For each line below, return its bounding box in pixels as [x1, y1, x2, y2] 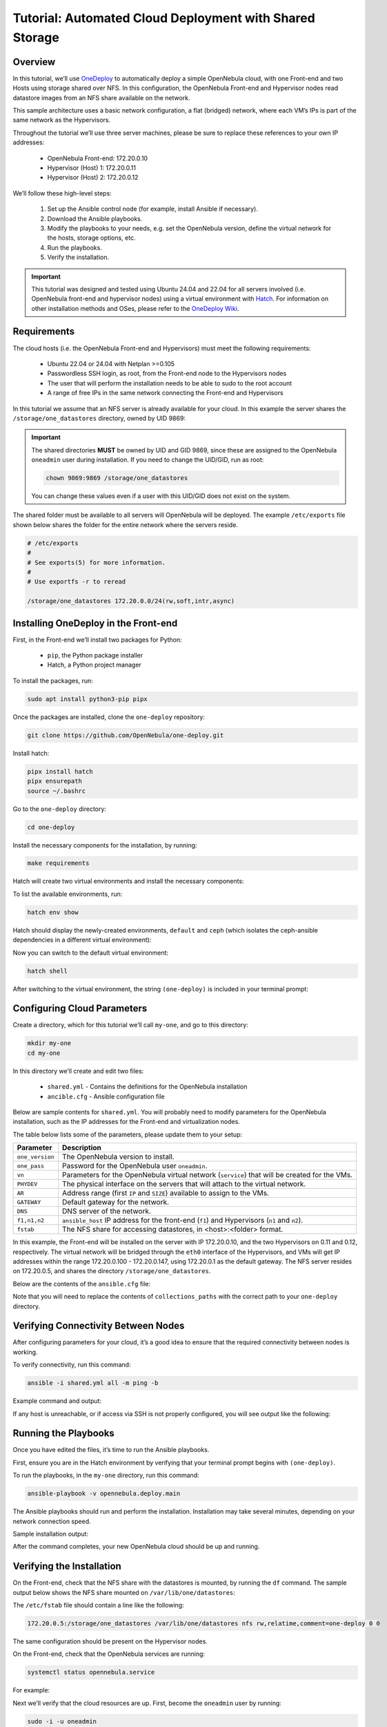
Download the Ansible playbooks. [47, 214, 143, 222]
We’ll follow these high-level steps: [12, 189, 112, 197]
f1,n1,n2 [17, 1216, 45, 1224]
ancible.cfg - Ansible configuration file [47, 1092, 165, 1100]
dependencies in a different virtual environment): [12, 936, 152, 944]
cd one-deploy [27, 823, 75, 831]
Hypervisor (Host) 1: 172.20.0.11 [47, 163, 136, 172]
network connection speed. [12, 1517, 91, 1525]
